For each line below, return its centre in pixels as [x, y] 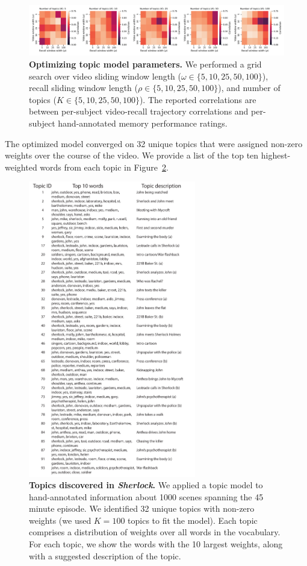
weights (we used [60, 520]
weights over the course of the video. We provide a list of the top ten [132, 155]
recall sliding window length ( [83, 88]
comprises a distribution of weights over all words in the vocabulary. [155, 532]
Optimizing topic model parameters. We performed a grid [145, 64]
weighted [21, 167]
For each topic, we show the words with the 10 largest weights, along [156, 544]
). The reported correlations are [198, 99]
